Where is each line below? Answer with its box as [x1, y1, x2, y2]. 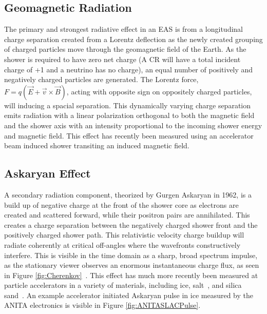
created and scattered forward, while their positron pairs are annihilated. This [4, 209, 250, 220]
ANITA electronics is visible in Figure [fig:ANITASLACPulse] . [4, 300, 201, 310]
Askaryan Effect [4, 165, 91, 181]
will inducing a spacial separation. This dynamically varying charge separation [4, 100, 251, 110]
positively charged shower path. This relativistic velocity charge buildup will [4, 229, 244, 240]
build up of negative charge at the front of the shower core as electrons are [4, 199, 239, 210]
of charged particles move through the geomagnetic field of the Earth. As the [4, 44, 246, 54]
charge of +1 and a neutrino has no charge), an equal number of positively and [4, 64, 253, 74]
